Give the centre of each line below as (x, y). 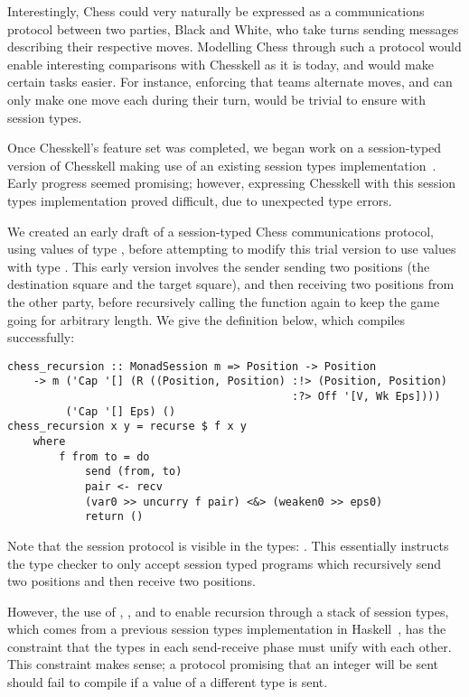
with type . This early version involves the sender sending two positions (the (219, 266)
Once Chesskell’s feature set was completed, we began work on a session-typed (225, 148)
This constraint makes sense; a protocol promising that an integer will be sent (223, 664)
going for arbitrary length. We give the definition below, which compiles (206, 319)
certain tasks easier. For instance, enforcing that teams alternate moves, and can (230, 82)
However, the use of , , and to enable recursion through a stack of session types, (228, 611)
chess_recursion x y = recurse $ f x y (127, 427)
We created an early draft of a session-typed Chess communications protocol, (220, 231)
